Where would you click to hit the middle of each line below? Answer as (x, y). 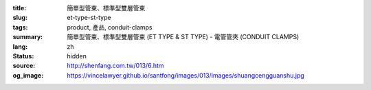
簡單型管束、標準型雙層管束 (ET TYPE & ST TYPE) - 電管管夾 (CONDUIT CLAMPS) (183, 37)
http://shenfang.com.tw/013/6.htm (115, 66)
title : (20, 8)
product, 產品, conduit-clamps (110, 27)
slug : (20, 18)
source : (24, 66)
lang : (20, 46)
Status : (23, 56)
